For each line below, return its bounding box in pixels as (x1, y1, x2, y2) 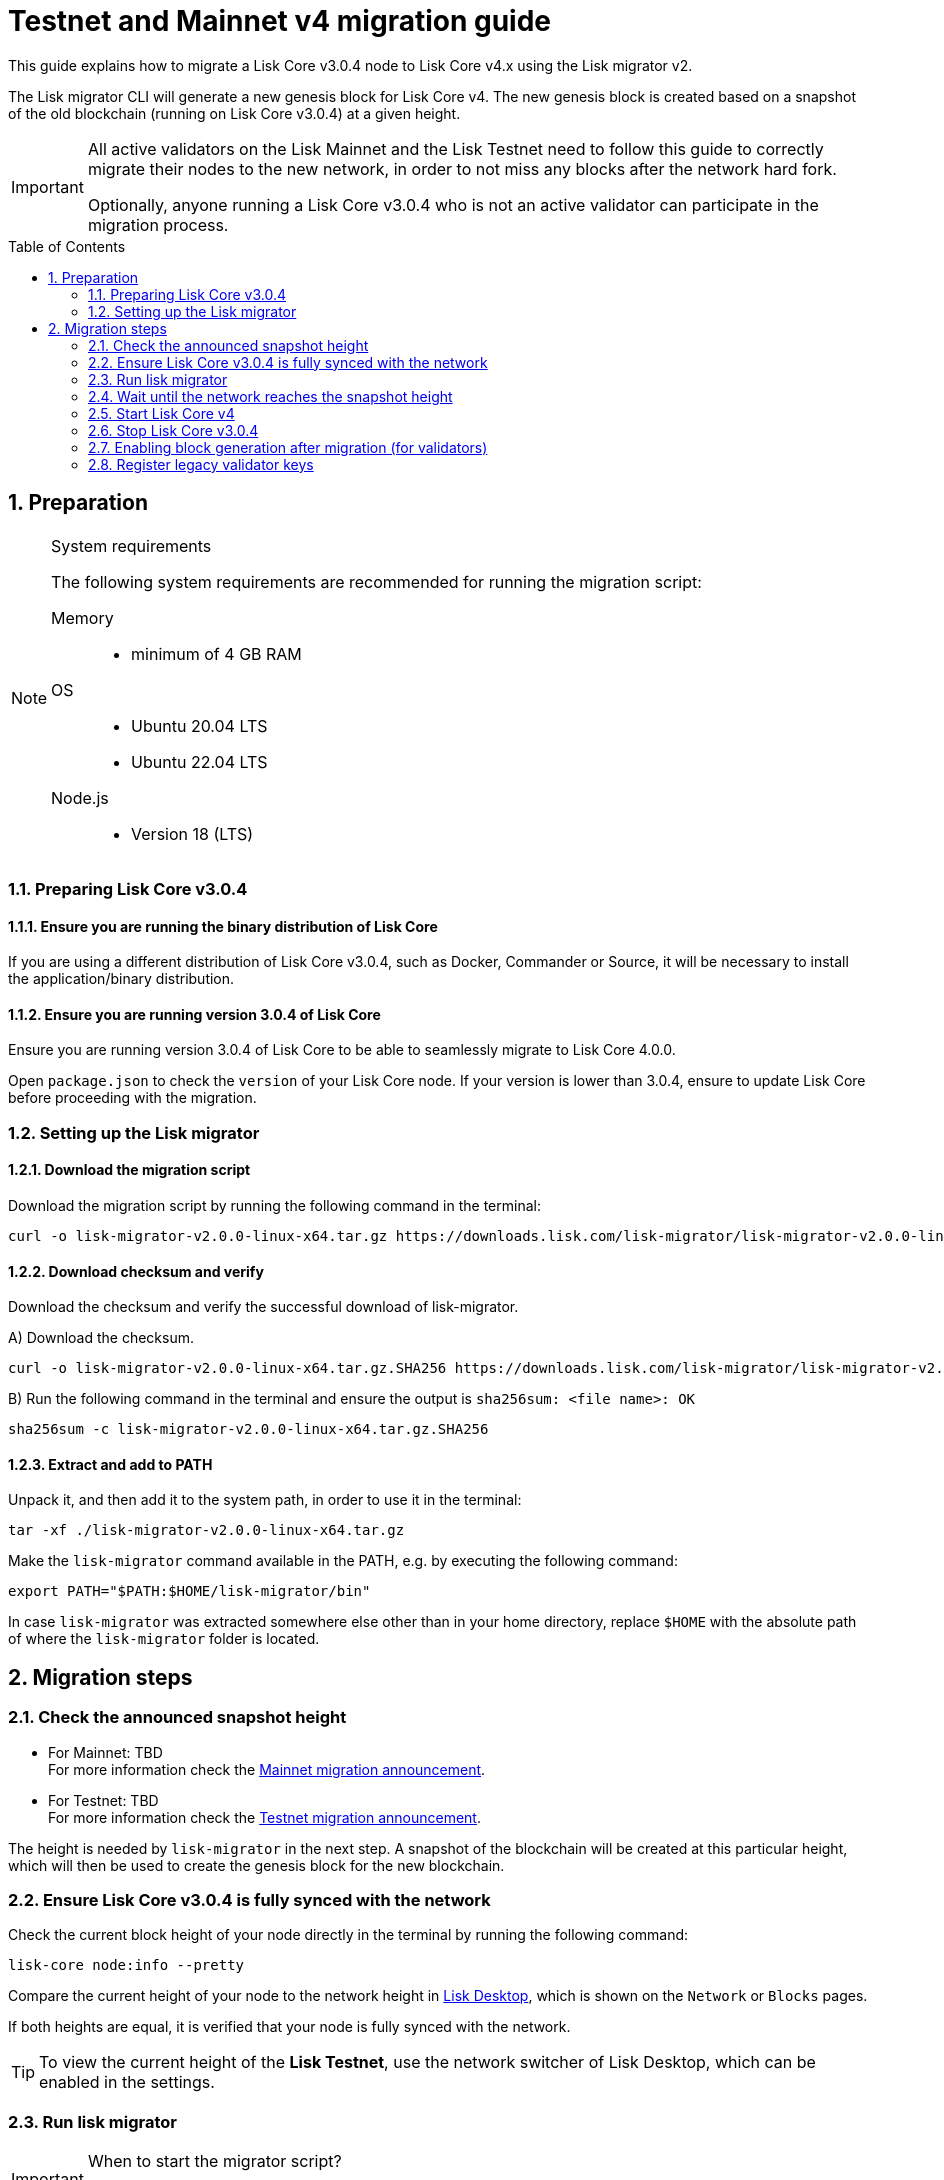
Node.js (51, 787, 109, 808)
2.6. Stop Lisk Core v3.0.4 (88, 421, 259, 439)
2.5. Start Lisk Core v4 (88, 404, 235, 422)
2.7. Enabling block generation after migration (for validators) (88, 438, 488, 456)
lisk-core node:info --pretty (8, 1957, 245, 1974)
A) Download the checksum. (8, 1329, 195, 1347)
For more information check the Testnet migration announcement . (48, 1808, 481, 1826)
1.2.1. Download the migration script (8, 1161, 251, 1179)
